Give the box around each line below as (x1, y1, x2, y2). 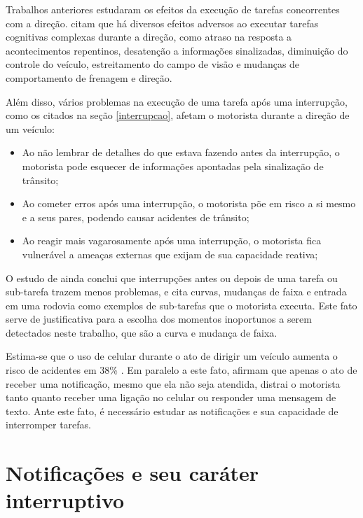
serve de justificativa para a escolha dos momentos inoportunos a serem (6, 311, 312, 326)
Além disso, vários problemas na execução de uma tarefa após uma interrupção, (6, 94, 348, 108)
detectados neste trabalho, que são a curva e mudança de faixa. (6, 325, 278, 339)
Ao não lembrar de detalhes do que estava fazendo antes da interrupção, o (22, 145, 340, 160)
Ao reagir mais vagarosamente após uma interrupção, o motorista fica (22, 233, 322, 248)
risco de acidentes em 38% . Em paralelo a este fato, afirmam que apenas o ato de (6, 363, 357, 377)
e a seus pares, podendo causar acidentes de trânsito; (22, 209, 249, 224)
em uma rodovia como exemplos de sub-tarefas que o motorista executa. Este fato (6, 297, 357, 312)
